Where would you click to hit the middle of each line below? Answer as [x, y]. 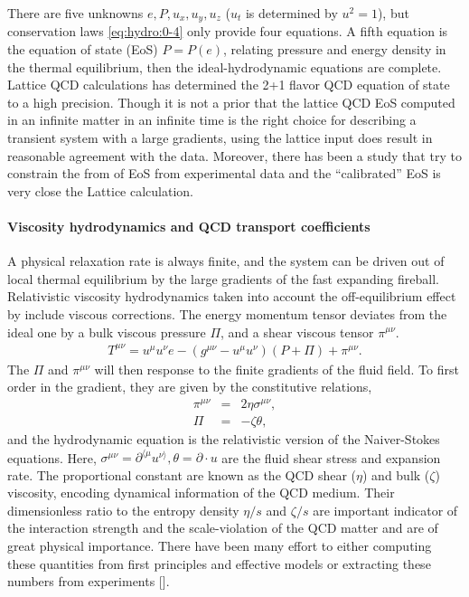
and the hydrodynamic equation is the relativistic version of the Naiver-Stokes [224, 439]
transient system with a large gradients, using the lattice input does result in [220, 138]
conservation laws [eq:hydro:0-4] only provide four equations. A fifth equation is [228, 31]
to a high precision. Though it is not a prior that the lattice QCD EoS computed [231, 102]
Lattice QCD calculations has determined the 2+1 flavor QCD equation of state [229, 85]
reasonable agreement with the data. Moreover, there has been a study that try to [234, 155]
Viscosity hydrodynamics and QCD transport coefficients [189, 226]
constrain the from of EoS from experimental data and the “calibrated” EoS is [224, 173]
